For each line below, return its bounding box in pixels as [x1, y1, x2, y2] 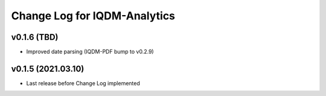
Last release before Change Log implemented [26, 79, 140, 87]
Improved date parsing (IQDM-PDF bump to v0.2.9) [26, 48, 154, 56]
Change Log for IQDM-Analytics [11, 9, 175, 22]
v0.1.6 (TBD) [11, 32, 59, 42]
